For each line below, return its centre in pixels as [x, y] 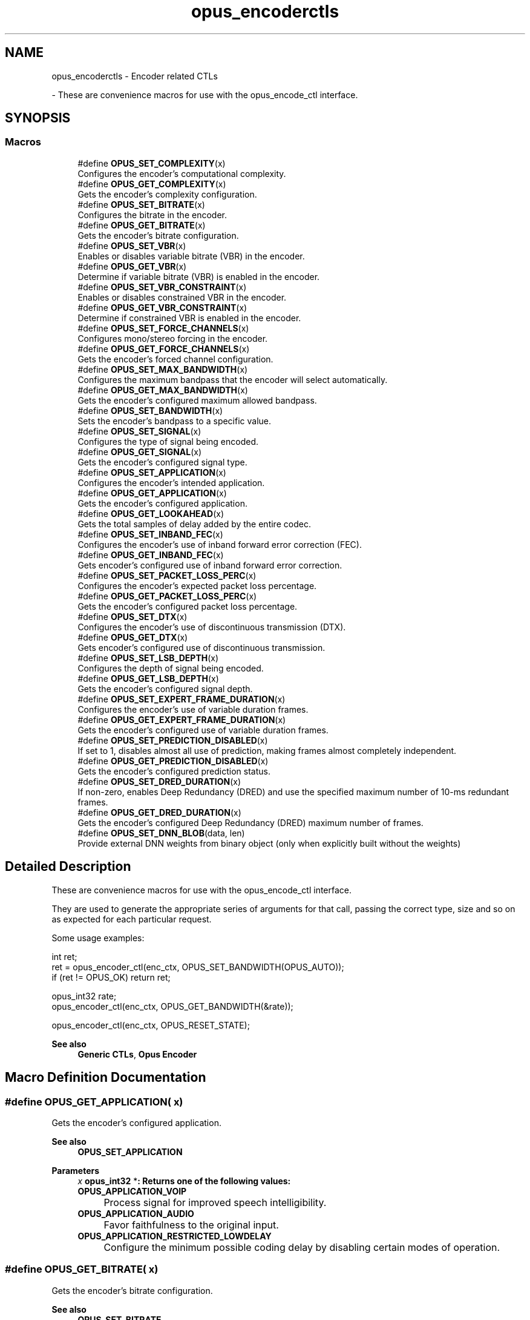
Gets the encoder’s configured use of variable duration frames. [203, 730]
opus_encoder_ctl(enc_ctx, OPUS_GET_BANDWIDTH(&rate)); [172, 1006]
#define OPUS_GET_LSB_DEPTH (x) [148, 678]
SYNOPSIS [38, 118]
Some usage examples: [98, 938]
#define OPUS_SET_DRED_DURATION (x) [159, 781]
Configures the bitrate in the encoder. [152, 215]
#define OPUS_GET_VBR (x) [132, 266]
